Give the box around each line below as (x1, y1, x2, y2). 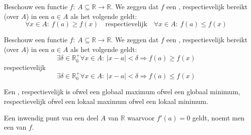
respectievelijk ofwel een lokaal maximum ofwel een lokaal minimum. (4, 96, 208, 106)
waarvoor (127, 112, 155, 122)
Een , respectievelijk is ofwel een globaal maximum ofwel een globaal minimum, (4, 86, 240, 97)
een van (4, 122, 27, 132)
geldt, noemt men (192, 112, 245, 122)
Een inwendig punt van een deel (4, 112, 99, 122)
